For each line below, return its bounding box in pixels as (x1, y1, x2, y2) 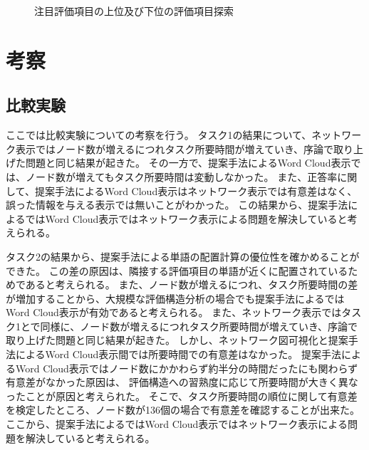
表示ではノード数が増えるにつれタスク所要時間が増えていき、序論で (15, 141, 333, 156)
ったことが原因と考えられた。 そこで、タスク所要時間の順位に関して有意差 (6, 388, 358, 403)
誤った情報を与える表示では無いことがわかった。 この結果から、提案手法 (6, 197, 348, 212)
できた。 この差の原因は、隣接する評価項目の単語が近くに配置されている (6, 263, 348, 278)
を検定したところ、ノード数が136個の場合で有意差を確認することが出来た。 (6, 402, 360, 417)
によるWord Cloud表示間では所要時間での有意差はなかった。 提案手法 (15, 347, 341, 362)
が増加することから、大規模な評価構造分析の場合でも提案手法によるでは (6, 291, 345, 305)
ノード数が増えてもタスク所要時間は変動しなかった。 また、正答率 (25, 169, 338, 184)
